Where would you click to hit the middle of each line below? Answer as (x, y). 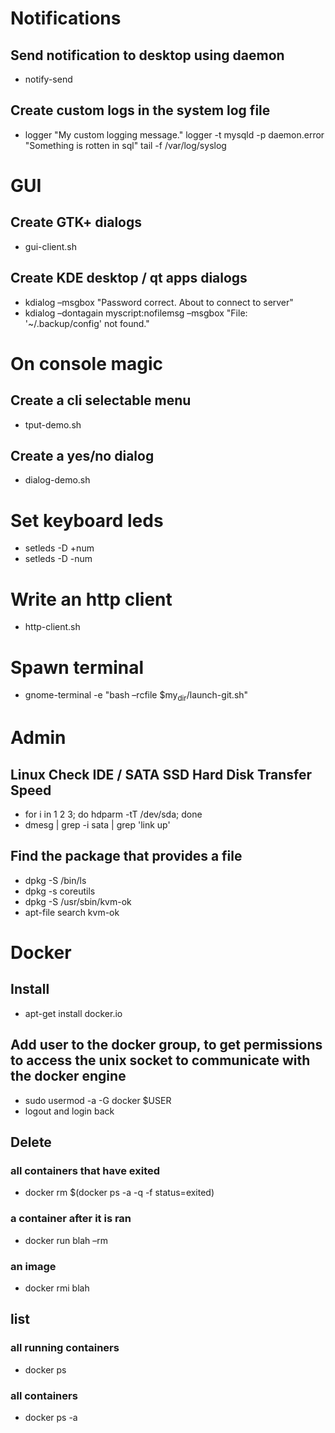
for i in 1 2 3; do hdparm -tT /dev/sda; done (113, 814)
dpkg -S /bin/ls (55, 880)
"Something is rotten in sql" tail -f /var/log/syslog (125, 145)
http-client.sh (52, 627)
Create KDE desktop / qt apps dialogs (129, 278)
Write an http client (91, 599)
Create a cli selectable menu (101, 400)
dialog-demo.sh (57, 480)
